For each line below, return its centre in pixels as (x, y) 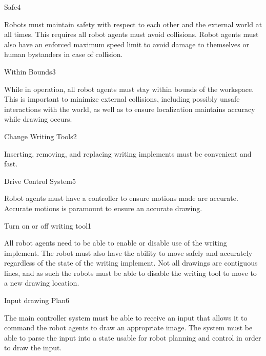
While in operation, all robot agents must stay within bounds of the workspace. (129, 89)
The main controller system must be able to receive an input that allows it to (126, 317)
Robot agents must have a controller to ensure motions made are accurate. (121, 198)
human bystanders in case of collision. (64, 54)
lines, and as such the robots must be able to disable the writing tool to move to (130, 273)
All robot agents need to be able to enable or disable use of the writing (116, 243)
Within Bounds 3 (30, 71)
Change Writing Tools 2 (40, 136)
